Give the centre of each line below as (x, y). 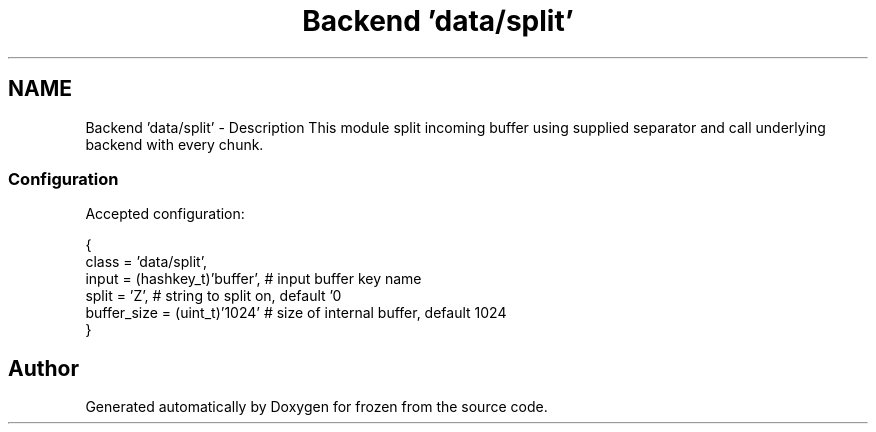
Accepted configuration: (165, 214)
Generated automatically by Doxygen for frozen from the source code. (316, 407)
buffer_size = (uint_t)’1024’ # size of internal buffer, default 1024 (296, 313)
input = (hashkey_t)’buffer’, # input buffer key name (253, 279)
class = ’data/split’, (146, 262)
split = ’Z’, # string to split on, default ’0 (213, 296)
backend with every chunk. (174, 144)
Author (43, 368)
